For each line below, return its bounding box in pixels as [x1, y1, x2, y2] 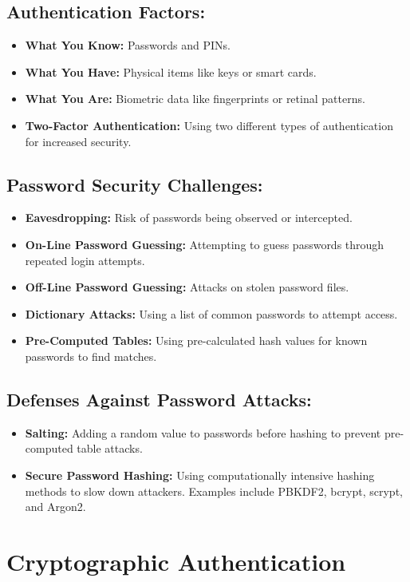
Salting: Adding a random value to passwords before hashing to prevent [25, 424, 381, 441]
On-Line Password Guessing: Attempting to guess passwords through [25, 236, 384, 252]
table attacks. [77, 440, 143, 457]
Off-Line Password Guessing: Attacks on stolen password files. [25, 279, 349, 295]
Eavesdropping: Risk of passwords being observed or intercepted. [25, 209, 353, 226]
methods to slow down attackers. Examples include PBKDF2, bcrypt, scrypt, [25, 482, 403, 499]
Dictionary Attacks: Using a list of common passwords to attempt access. [25, 305, 398, 322]
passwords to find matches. [25, 347, 157, 364]
